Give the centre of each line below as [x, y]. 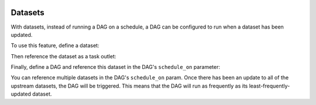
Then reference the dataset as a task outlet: [63, 56]
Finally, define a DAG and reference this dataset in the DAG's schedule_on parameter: [116, 67]
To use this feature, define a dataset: [55, 45]
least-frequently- [269, 86]
